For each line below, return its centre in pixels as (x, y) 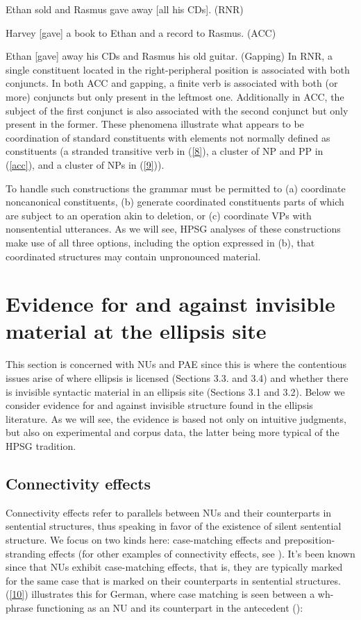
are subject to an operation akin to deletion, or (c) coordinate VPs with (159, 215)
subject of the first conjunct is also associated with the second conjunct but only (177, 110)
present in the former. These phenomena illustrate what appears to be (155, 124)
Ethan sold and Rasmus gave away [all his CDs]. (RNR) (125, 9)
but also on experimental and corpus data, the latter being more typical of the (173, 432)
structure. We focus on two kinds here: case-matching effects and (143, 539)
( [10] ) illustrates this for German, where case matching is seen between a (160, 594)
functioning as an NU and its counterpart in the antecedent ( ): (170, 607)
